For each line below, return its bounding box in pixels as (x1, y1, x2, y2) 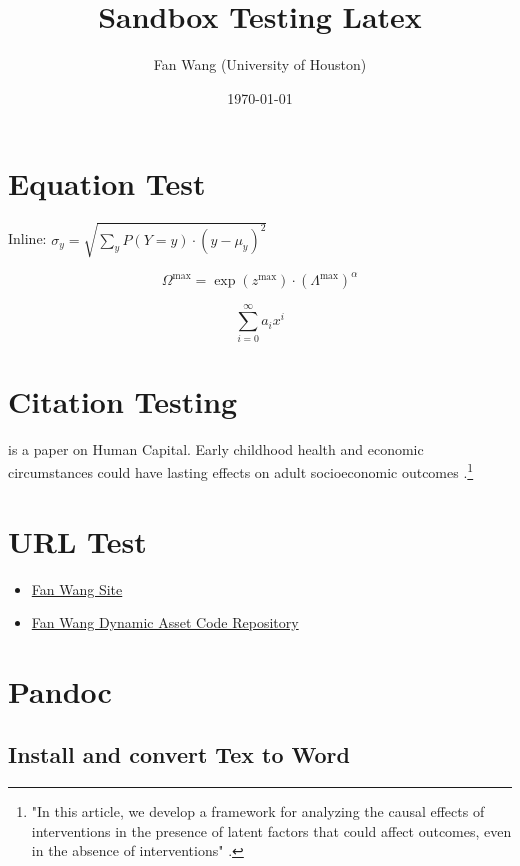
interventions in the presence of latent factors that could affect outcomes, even (31, 820, 512, 841)
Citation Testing (8, 380, 238, 421)
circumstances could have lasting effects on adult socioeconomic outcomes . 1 (8, 459, 474, 482)
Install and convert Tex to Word (8, 739, 350, 770)
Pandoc (8, 670, 112, 711)
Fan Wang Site (31, 578, 123, 599)
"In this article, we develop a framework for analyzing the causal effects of (31, 801, 485, 822)
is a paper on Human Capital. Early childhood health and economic (8, 438, 424, 459)
